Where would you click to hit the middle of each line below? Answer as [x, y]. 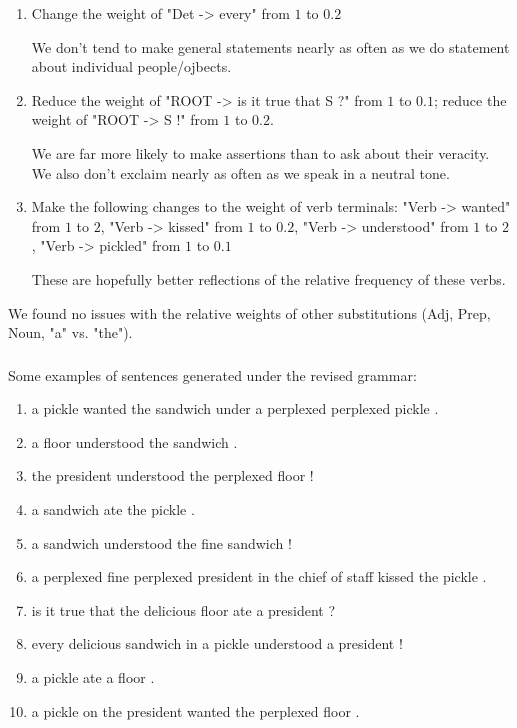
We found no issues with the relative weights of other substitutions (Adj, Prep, [249, 312]
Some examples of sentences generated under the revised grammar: [212, 374]
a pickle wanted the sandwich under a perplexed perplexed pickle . [235, 408]
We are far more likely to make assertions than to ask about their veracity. [260, 152]
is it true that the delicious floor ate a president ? [183, 609]
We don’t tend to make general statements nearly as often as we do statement [270, 46]
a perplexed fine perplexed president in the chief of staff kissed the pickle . [259, 576]
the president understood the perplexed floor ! [172, 475]
